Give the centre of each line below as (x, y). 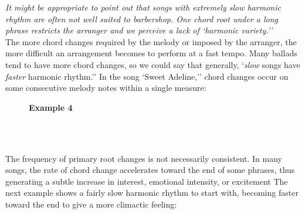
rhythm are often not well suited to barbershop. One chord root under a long (142, 18)
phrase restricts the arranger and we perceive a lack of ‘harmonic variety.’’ (139, 30)
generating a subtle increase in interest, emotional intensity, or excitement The (147, 181)
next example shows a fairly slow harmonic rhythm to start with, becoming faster (152, 193)
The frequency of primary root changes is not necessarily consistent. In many (144, 158)
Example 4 (51, 107)
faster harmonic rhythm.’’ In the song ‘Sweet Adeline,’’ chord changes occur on (147, 76)
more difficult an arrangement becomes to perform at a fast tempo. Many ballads (151, 53)
